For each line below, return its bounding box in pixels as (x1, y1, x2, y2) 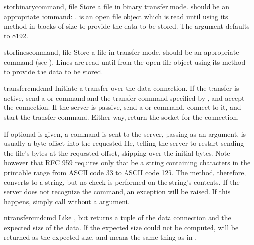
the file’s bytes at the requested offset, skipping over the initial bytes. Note (4, 147, 230, 158)
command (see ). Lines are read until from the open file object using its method (4, 56, 246, 67)
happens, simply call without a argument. (4, 196, 130, 206)
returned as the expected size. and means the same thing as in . (4, 232, 197, 242)
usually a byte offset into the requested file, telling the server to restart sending (4, 138, 244, 148)
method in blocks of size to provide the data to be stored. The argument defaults (4, 21, 250, 31)
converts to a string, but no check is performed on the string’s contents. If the (4, 176, 240, 187)
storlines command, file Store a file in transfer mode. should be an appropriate (4, 47, 239, 57)
